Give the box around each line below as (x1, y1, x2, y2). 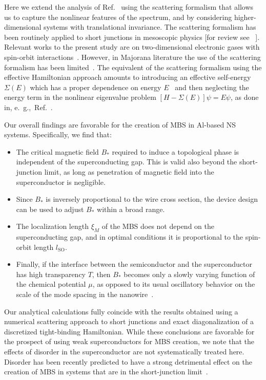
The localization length (16, 221, 89, 231)
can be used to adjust (16, 203, 84, 214)
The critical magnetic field (16, 146, 99, 157)
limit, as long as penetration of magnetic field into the (44, 166, 214, 177)
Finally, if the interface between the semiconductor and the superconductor (16, 259, 252, 269)
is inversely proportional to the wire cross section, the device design (46, 194, 258, 204)
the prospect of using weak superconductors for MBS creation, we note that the (4, 336, 254, 347)
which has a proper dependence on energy (30, 81, 161, 92)
